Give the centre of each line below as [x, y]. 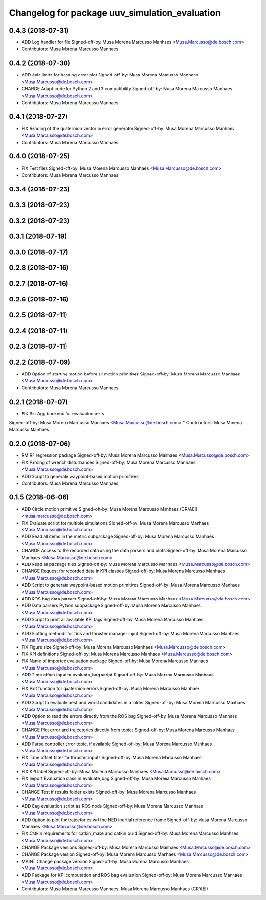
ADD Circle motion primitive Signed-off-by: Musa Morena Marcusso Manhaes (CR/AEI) [109, 509]
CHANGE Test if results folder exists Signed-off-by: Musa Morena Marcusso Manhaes [109, 792]
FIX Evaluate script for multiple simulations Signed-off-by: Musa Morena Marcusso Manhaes [115, 523]
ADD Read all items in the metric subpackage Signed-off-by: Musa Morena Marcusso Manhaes [118, 537]
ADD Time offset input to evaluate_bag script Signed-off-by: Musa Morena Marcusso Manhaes [117, 675]
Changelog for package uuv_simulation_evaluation [115, 13]
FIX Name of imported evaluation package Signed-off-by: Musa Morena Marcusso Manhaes [115, 661]
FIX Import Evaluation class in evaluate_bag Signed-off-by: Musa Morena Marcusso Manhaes [116, 778]
